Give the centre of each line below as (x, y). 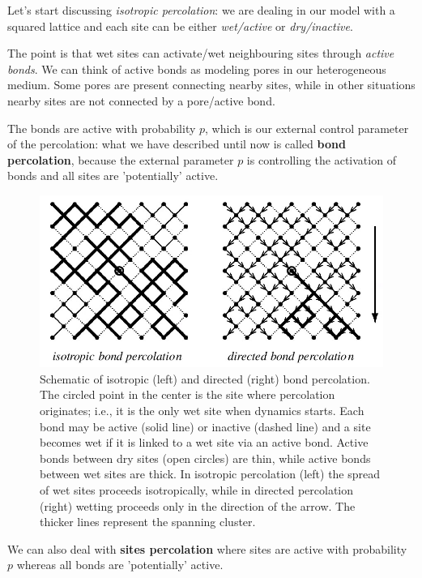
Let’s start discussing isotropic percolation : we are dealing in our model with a (201, 10)
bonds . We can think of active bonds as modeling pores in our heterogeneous (197, 69)
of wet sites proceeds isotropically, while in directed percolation (197, 489)
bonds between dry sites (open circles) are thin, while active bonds (205, 458)
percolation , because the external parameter (121, 159)
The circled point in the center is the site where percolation (188, 394)
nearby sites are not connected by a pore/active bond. (141, 100)
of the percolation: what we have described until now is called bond (177, 144)
